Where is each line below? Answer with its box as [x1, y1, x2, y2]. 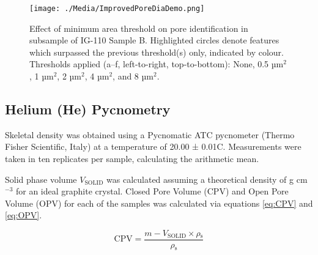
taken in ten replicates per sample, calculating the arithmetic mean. [5, 152, 259, 165]
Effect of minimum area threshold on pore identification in [29, 21, 248, 34]
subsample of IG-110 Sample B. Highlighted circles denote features [29, 34, 279, 46]
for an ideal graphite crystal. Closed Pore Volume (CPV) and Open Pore [15, 185, 289, 198]
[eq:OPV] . [5, 209, 42, 221]
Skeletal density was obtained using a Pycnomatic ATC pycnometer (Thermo [5, 128, 295, 141]
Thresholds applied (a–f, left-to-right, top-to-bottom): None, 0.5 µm [29, 57, 284, 70]
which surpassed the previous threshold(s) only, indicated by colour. [29, 45, 284, 58]
